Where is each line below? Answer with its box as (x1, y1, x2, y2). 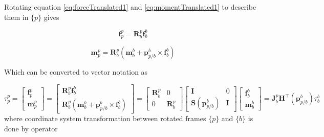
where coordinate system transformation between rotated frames (4, 113, 206, 124)
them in (4, 11, 29, 22)
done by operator (4, 123, 58, 133)
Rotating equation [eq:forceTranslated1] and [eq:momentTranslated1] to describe (4, 2, 256, 12)
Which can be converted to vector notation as (4, 66, 148, 77)
